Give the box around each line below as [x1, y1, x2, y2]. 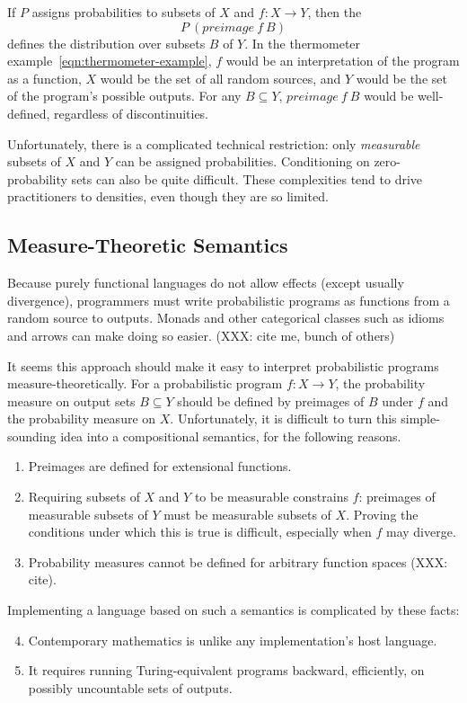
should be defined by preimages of [177, 391, 365, 410]
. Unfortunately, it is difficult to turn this [170, 409, 397, 428]
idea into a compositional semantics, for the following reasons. [60, 426, 401, 445]
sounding [7, 426, 57, 445]
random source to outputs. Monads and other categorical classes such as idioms [7, 308, 445, 327]
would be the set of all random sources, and [100, 68, 341, 87]
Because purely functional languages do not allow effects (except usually [7, 273, 404, 292]
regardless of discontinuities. [54, 103, 209, 122]
